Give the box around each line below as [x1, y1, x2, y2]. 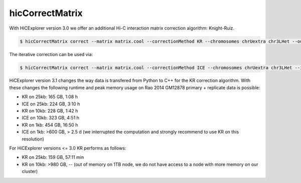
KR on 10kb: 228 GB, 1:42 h [22, 108, 78, 114]
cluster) [22, 168, 38, 174]
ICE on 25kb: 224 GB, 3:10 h [22, 101, 80, 107]
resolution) [22, 136, 45, 142]
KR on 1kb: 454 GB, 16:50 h [22, 122, 78, 128]
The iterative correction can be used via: [9, 51, 93, 57]
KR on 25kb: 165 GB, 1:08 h [22, 94, 78, 100]
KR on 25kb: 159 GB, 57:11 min [22, 154, 84, 160]
